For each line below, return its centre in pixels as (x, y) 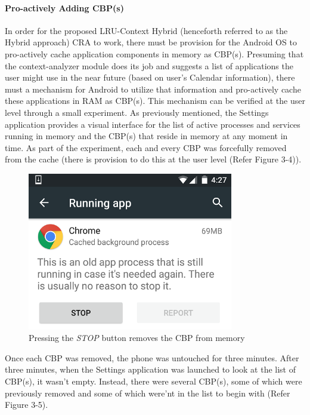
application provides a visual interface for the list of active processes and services (153, 124)
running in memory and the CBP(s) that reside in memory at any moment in (146, 136)
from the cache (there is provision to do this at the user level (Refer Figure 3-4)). (153, 159)
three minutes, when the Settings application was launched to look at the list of (151, 369)
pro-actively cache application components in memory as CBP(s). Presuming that (154, 53)
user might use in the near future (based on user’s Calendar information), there (150, 77)
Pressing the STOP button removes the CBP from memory (137, 338)
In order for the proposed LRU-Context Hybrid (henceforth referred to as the (146, 30)
